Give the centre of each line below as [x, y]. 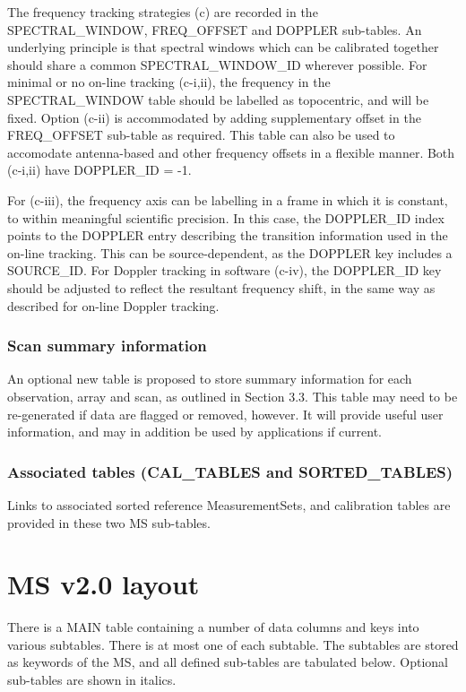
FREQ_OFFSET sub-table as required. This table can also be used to [201, 135]
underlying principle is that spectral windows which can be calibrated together [223, 47]
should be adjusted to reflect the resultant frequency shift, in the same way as [221, 287]
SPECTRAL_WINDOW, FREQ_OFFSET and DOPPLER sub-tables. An [215, 29]
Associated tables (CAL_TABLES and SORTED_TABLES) [230, 471]
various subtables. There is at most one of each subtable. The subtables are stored [233, 644]
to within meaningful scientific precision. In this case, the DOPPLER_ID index [226, 217]
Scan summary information [107, 346]
